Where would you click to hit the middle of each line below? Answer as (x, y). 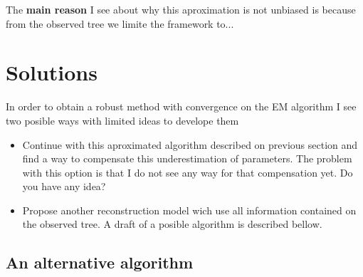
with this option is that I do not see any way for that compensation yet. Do (188, 172)
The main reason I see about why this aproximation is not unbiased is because (181, 9)
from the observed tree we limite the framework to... (120, 23)
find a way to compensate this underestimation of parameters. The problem (187, 158)
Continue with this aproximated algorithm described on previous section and (190, 144)
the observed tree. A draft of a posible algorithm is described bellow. (172, 224)
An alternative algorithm (100, 262)
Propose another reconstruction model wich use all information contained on (189, 210)
